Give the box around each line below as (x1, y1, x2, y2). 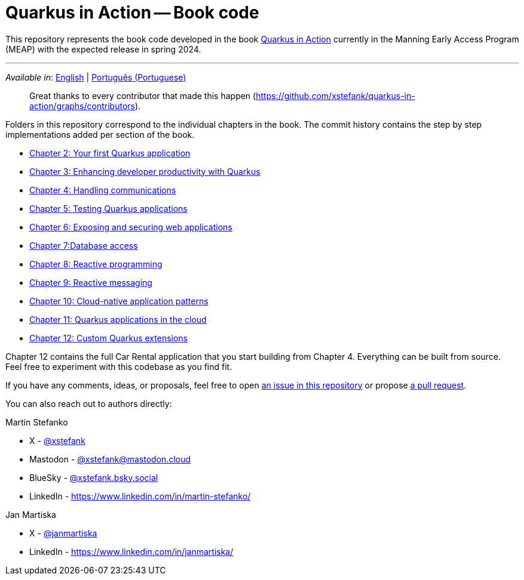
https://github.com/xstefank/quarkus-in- (256, 90, 415, 101)
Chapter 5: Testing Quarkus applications (29, 203, 188, 214)
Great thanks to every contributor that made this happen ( (29, 90, 256, 101)
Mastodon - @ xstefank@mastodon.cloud (29, 453, 191, 464)
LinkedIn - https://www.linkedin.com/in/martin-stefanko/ (29, 490, 251, 501)
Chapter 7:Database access (29, 240, 138, 251)
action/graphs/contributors (29, 100, 135, 111)
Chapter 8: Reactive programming (29, 258, 163, 269)
